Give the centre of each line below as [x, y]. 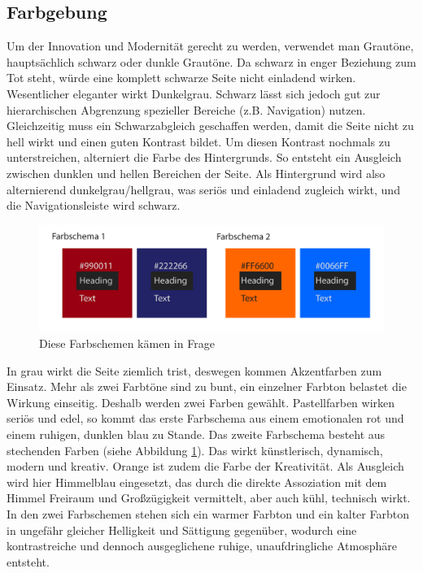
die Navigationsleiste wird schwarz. [94, 205]
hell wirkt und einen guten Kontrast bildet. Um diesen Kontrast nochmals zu [198, 141]
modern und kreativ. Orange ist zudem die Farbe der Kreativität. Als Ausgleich [205, 466]
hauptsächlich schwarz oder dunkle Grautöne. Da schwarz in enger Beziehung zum [211, 61]
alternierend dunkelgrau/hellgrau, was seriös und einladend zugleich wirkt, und [203, 189]
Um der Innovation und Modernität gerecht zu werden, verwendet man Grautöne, [210, 46]
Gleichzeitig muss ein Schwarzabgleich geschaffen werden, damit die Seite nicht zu [210, 126]
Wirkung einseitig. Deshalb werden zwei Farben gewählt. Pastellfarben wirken [201, 402]
